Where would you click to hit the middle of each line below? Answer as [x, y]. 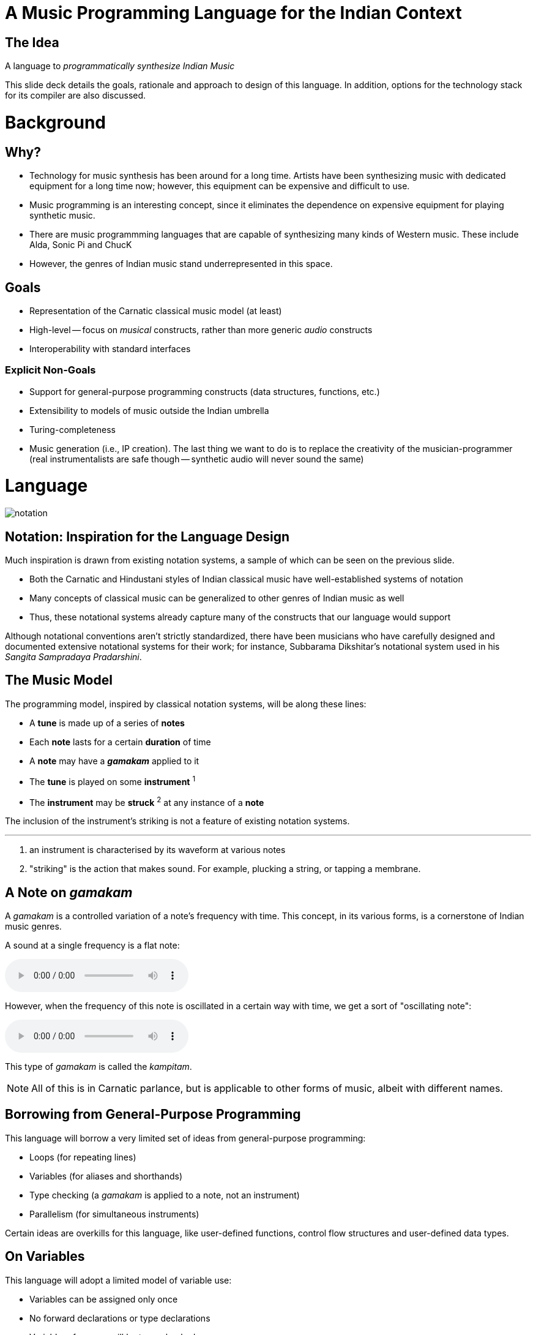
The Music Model [59, 680]
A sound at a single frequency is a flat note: [92, 946]
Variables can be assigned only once [104, 1299]
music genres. [33, 927]
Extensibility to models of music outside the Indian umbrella [149, 410]
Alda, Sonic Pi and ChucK [81, 245]
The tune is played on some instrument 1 [113, 780]
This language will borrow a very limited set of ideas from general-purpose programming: [185, 1138]
